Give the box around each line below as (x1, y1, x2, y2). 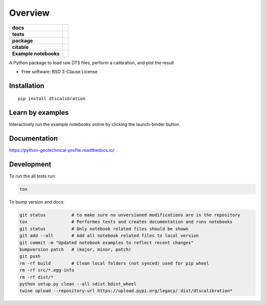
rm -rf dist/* (19, 274, 54, 280)
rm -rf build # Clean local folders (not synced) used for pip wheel (19, 260, 209, 266)
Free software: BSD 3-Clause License (21, 68, 98, 74)
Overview (9, 7, 50, 18)
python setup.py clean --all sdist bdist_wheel (19, 281, 136, 287)
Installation (9, 81, 44, 90)
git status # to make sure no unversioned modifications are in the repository (19, 212, 241, 218)
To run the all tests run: (9, 173, 56, 179)
